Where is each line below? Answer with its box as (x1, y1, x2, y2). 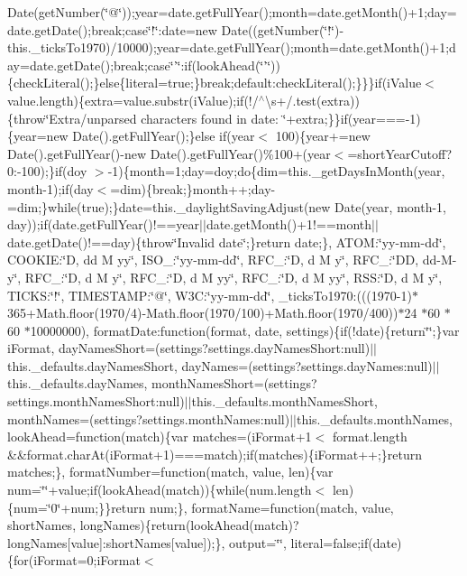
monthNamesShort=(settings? (151, 374, 317, 393)
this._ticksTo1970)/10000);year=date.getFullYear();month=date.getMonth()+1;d (7, 38, 456, 57)
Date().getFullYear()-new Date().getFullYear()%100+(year (7, 144, 331, 163)
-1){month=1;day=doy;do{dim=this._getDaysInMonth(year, (107, 162, 445, 181)
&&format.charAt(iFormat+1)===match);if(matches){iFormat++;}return (7, 444, 423, 463)
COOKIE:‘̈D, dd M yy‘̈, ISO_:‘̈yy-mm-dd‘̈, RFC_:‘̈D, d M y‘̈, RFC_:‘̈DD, (7, 250, 419, 269)
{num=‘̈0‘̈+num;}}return (7, 497, 146, 516)
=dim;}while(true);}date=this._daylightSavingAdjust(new (7, 197, 331, 216)
